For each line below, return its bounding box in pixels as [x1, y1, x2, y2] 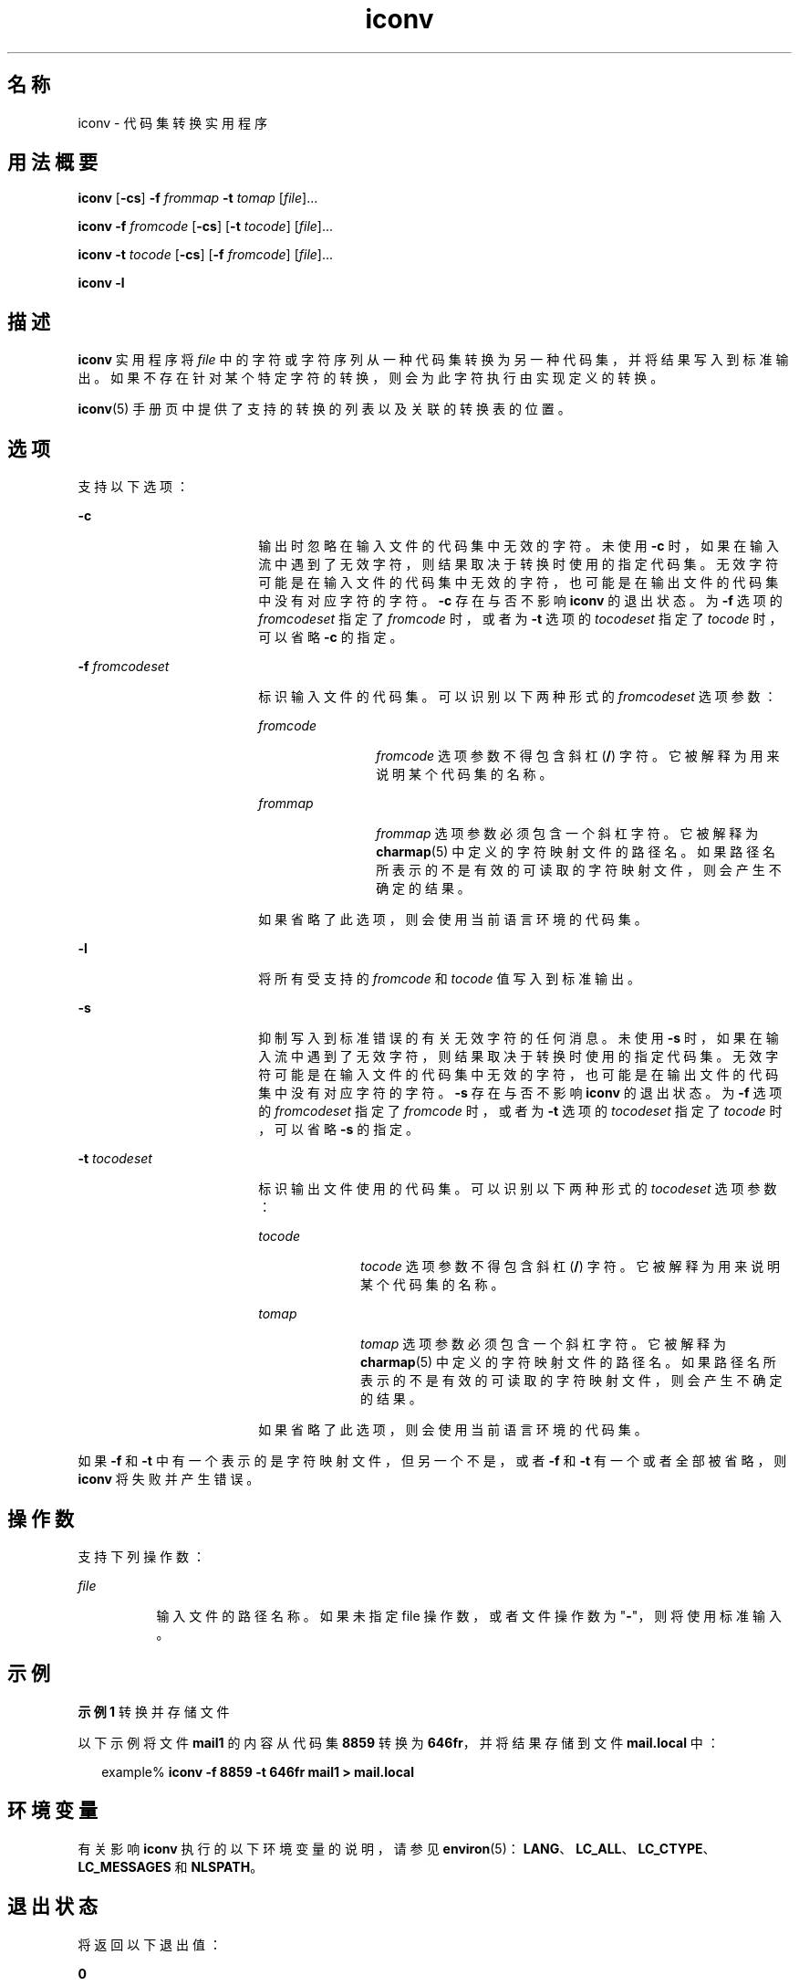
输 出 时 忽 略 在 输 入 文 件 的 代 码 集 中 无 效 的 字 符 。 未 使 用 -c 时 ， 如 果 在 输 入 [258, 538, 780, 554]
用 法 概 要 [7, 151, 98, 174]
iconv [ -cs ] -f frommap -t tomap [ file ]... [78, 190, 318, 206]
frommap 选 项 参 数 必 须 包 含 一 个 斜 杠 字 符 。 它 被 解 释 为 [376, 825, 759, 842]
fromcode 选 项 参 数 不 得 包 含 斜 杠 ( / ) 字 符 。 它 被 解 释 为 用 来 [376, 748, 780, 764]
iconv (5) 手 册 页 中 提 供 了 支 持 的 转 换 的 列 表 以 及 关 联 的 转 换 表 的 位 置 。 [78, 401, 571, 417]
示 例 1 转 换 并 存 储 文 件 [78, 1703, 230, 1719]
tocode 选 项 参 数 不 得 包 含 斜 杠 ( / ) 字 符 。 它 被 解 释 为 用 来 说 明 [360, 1258, 781, 1275]
